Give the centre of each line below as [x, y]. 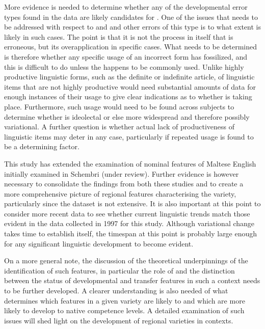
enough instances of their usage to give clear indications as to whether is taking [128, 97]
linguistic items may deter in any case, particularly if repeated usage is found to [129, 136]
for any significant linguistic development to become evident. [99, 243]
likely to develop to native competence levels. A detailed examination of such [124, 310]
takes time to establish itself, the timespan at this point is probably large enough [131, 234]
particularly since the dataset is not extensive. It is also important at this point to [132, 203]
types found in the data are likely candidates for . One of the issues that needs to [131, 17]
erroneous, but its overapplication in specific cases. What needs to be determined [131, 47]
